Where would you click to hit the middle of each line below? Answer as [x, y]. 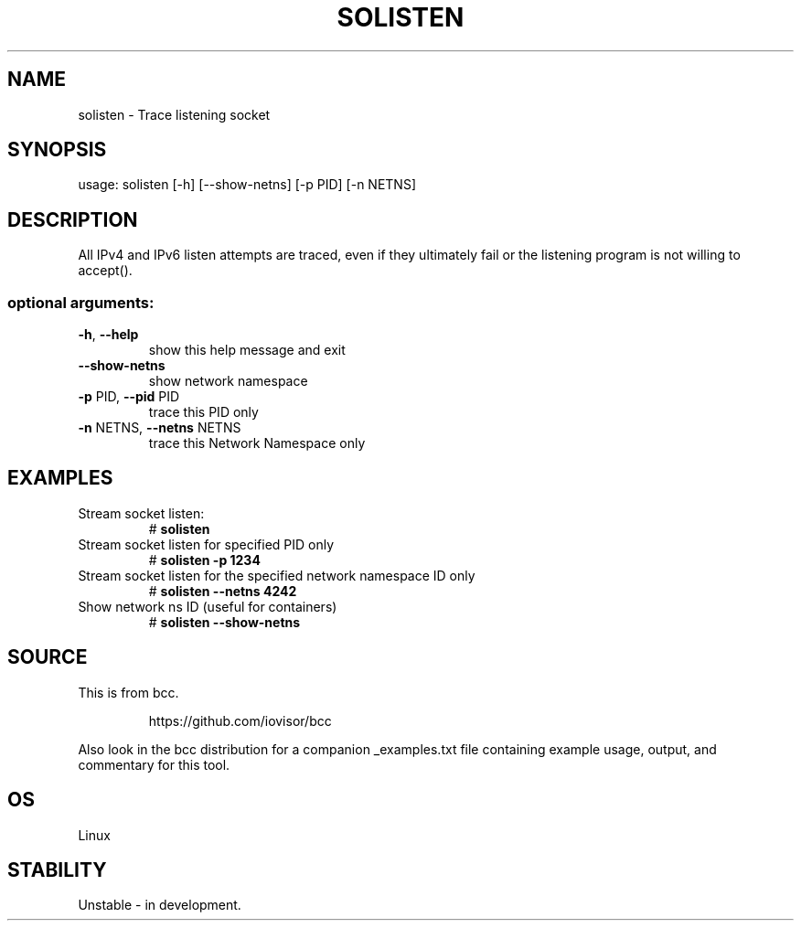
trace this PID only [203, 412]
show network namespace [228, 381]
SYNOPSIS [57, 150]
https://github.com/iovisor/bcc [240, 720]
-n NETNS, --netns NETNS [160, 428]
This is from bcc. [128, 692]
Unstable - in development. [160, 905]
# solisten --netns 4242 [223, 591]
